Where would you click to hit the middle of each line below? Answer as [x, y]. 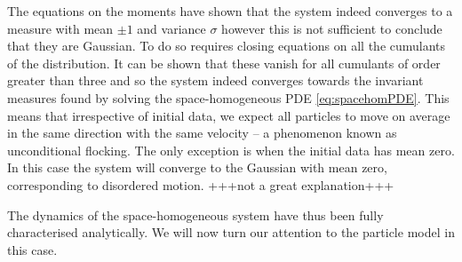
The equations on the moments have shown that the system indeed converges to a [230, 11]
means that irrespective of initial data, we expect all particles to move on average [229, 115]
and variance [171, 28]
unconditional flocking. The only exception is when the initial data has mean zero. [231, 150]
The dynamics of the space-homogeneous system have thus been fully [195, 214]
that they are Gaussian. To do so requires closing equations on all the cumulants [227, 46]
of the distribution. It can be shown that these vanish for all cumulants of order [224, 63]
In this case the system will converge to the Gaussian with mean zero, [197, 167]
